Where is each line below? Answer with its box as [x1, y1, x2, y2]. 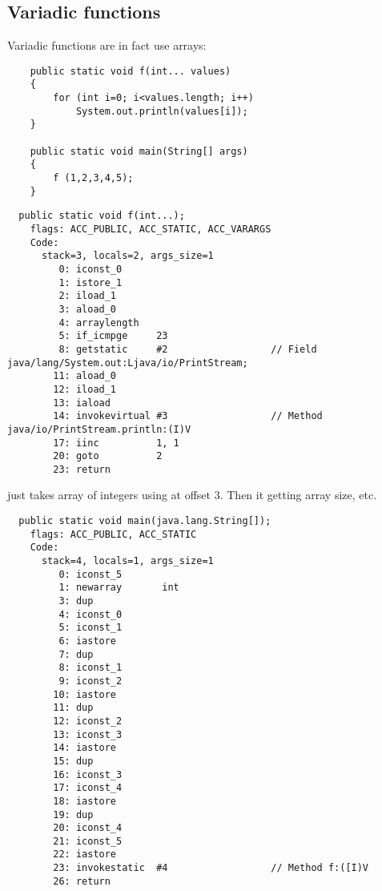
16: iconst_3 [53, 768, 123, 780]
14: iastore [53, 742, 117, 754]
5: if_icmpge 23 [58, 330, 168, 342]
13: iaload [53, 397, 111, 409]
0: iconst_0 [58, 263, 123, 275]
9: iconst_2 [58, 675, 123, 687]
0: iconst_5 [58, 568, 123, 580]
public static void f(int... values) [30, 65, 231, 77]
